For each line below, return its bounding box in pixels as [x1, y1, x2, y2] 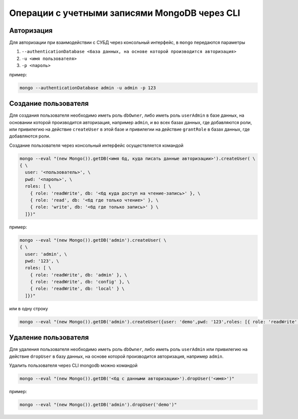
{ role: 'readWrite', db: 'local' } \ [30, 286, 125, 291]
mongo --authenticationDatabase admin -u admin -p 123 [19, 85, 156, 90]
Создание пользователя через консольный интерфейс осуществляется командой [9, 142, 184, 148]
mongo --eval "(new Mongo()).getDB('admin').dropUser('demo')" [19, 402, 177, 408]
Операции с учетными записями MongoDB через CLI [9, 7, 240, 18]
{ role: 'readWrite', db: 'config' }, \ [30, 279, 130, 285]
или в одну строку [9, 305, 48, 311]
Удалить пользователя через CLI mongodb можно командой [9, 362, 138, 368]
